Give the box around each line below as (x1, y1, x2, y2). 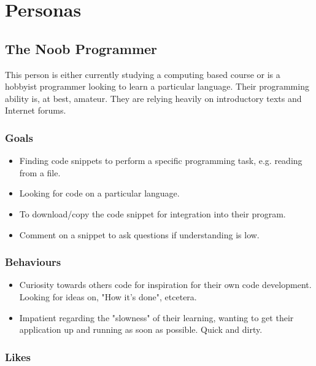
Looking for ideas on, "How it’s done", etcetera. (19, 290, 197, 303)
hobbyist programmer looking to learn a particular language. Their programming (5, 80, 309, 93)
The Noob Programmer (5, 39, 158, 58)
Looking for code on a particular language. (19, 187, 180, 200)
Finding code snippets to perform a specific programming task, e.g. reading (19, 154, 303, 167)
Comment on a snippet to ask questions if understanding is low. (19, 228, 260, 241)
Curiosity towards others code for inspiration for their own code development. (19, 278, 312, 291)
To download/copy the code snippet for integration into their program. (19, 207, 286, 220)
